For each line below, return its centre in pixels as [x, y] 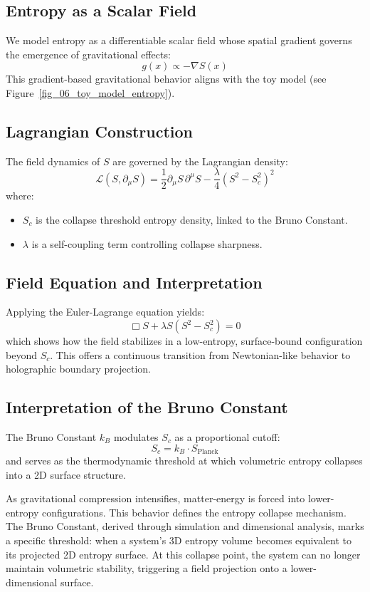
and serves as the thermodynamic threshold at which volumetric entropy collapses [184, 461]
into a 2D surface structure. [66, 474]
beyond [21, 354]
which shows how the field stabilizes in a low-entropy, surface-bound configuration [184, 341]
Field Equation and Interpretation [134, 282]
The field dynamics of [53, 161]
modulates [136, 437]
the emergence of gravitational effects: [88, 54]
